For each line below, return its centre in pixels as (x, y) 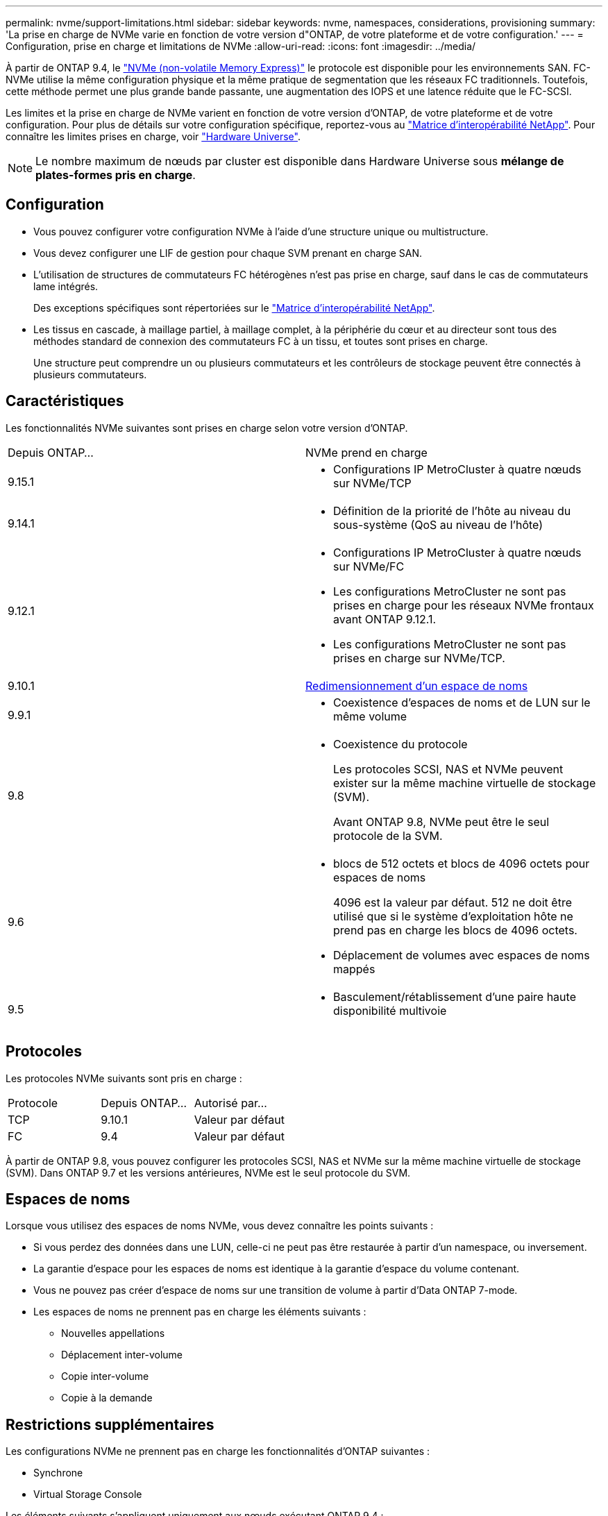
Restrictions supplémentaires (110, 1424)
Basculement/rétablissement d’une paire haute (455, 996)
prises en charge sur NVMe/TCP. (419, 658)
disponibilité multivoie (390, 1010)
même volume (370, 716)
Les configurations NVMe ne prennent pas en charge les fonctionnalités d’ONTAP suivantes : (218, 1451)
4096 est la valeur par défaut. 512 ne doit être (453, 902)
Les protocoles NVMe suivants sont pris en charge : (124, 1078)
